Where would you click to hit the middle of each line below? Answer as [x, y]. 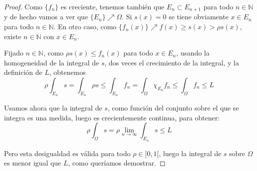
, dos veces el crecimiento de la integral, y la [172, 62]
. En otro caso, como [85, 27]
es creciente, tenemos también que [113, 6]
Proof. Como [23, 6]
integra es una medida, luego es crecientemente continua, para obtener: [112, 117]
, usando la [193, 53]
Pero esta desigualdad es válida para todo [67, 153]
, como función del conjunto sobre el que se [173, 108]
